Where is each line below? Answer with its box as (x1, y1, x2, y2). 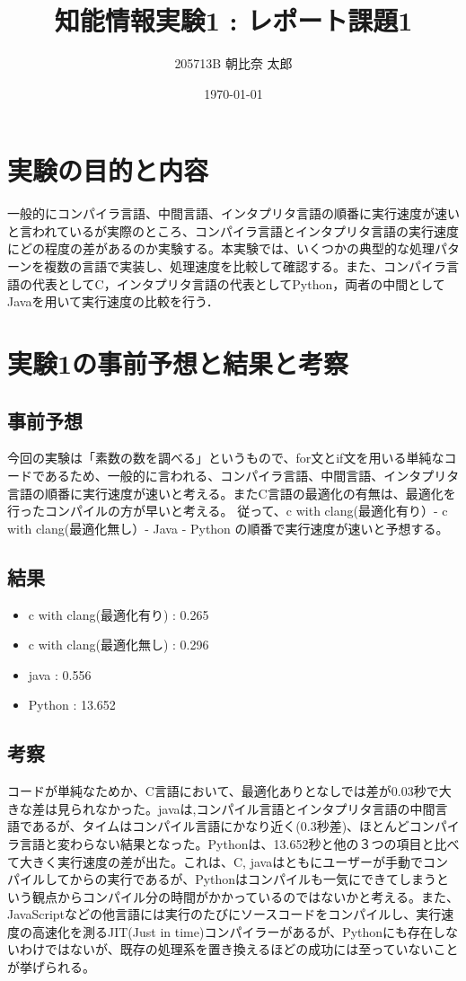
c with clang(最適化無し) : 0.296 (28, 635, 209, 654)
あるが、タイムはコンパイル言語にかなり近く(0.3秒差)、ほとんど (31, 817, 409, 835)
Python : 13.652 (28, 695, 116, 714)
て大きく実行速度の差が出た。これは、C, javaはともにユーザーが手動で (7, 852, 423, 871)
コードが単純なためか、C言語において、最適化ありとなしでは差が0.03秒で (7, 782, 439, 800)
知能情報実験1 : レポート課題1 (54, 2, 413, 39)
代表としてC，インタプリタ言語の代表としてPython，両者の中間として (31, 274, 445, 293)
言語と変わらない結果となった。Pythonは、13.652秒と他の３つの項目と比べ (19, 834, 460, 853)
